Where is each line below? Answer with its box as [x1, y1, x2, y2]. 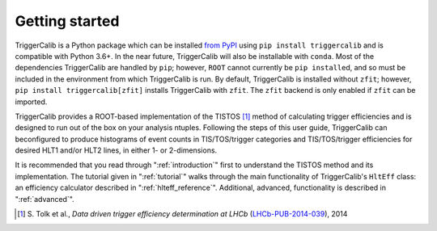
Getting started [15, 12, 120, 30]
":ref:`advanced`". [15, 194, 74, 204]
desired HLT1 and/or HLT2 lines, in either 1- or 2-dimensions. [15, 145, 218, 155]
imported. [15, 97, 48, 107]
